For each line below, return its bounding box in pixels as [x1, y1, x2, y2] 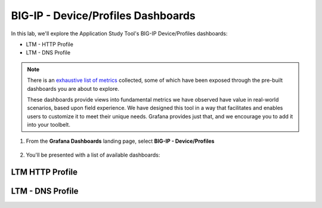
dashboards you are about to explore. [27, 85, 119, 92]
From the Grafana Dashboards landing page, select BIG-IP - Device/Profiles [26, 137, 215, 145]
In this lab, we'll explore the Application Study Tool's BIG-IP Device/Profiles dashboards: [11, 30, 228, 37]
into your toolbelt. [27, 121, 71, 129]
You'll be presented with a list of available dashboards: [26, 151, 160, 158]
